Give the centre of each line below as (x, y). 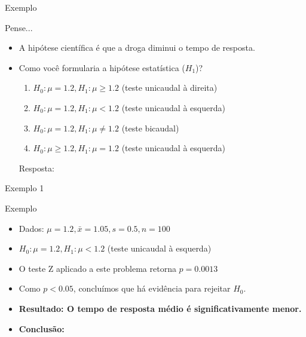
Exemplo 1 (25, 188)
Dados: (31, 228)
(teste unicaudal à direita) (169, 88)
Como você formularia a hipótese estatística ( (102, 67)
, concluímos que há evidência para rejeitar (152, 288)
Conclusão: (42, 328)
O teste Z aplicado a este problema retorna (97, 268)
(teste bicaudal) (150, 128)
